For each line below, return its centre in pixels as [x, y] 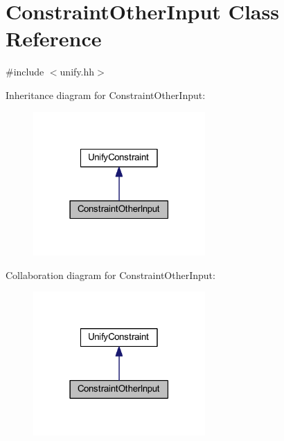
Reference [54, 38]
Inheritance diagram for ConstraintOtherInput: [106, 94]
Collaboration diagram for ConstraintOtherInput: [110, 274]
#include [25, 72]
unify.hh [77, 72]
